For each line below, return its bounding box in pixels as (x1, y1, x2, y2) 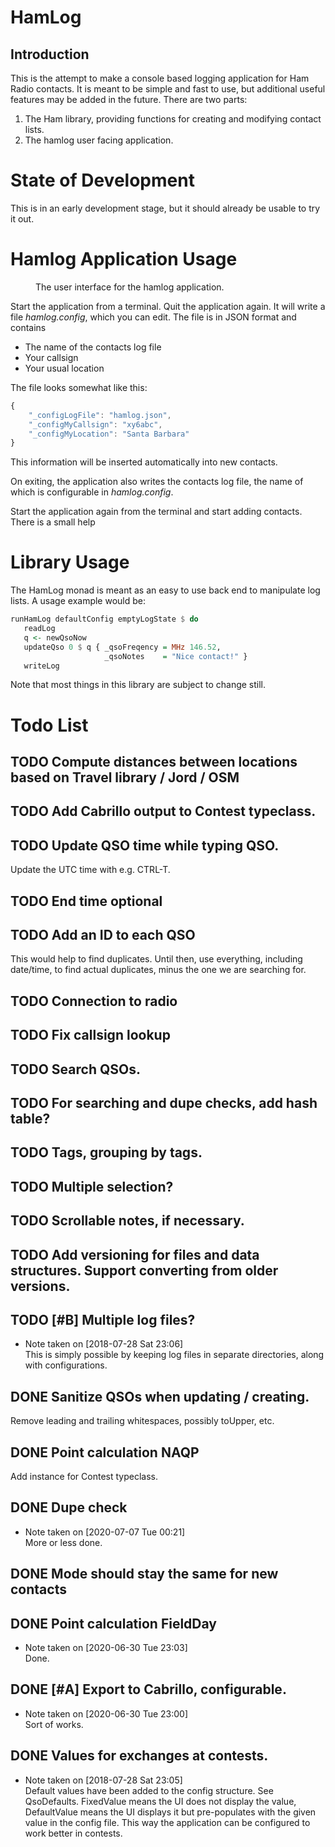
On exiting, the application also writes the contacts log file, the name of (10, 476, 304, 488)
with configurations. (24, 1359, 108, 1371)
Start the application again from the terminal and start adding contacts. (10, 506, 303, 518)
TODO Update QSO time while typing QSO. (10, 837, 280, 854)
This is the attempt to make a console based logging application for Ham (10, 72, 310, 84)
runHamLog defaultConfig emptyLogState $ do (10, 614, 199, 625)
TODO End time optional (10, 892, 163, 910)
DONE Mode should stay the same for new (10, 1566, 279, 1583)
